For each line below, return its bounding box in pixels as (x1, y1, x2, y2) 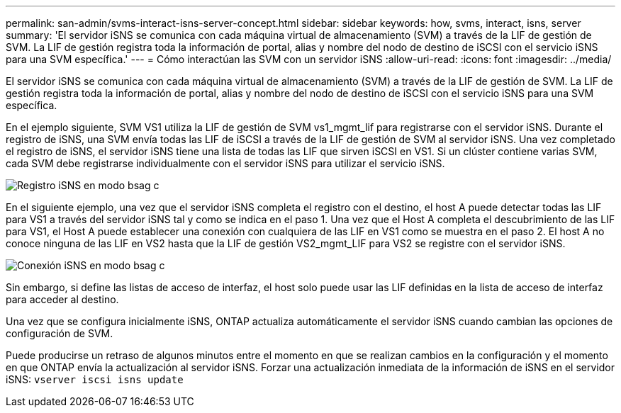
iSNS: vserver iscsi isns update (6, 373, 184, 385)
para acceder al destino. (6, 293, 119, 305)
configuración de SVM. (6, 327, 113, 339)
